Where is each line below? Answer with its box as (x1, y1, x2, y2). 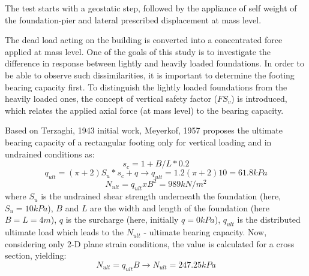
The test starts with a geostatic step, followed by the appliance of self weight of (5, 2, 297, 14)
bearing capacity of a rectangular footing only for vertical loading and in (5, 135, 272, 148)
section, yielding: (5, 249, 67, 262)
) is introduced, (231, 92, 287, 105)
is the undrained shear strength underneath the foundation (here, (41, 190, 281, 202)
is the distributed (237, 213, 301, 226)
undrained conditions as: (5, 147, 95, 160)
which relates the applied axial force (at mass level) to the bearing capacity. (5, 104, 284, 116)
